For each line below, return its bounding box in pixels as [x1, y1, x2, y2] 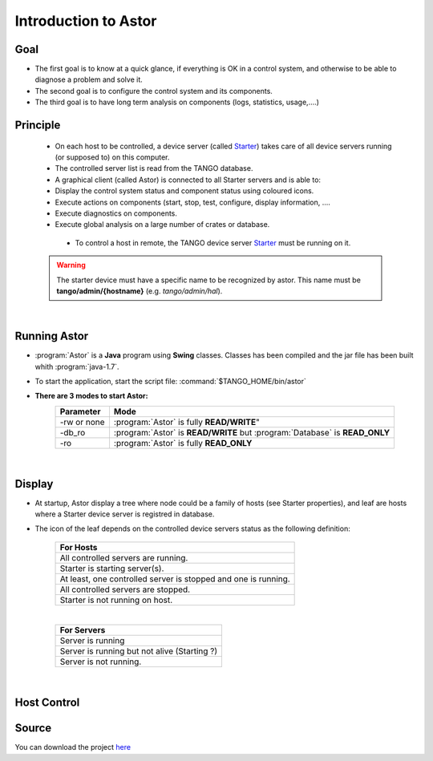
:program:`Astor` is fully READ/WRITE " [113, 416, 260, 427]
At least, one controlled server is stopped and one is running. [59, 573, 290, 585]
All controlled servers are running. [59, 552, 188, 563]
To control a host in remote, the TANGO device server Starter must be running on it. [75, 237, 351, 248]
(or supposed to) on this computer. [55, 152, 170, 162]
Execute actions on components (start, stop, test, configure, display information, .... [55, 197, 330, 207]
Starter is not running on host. [59, 594, 173, 605]
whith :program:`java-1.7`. [34, 362, 119, 371]
